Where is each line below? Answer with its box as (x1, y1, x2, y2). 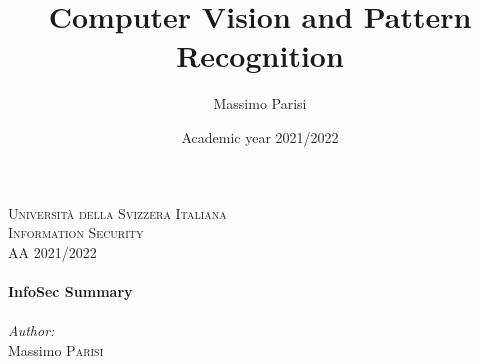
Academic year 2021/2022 (181, 126, 339, 147)
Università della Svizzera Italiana (8, 202, 227, 223)
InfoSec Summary (8, 280, 133, 301)
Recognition (176, 35, 344, 76)
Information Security (8, 222, 144, 243)
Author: (8, 320, 55, 341)
